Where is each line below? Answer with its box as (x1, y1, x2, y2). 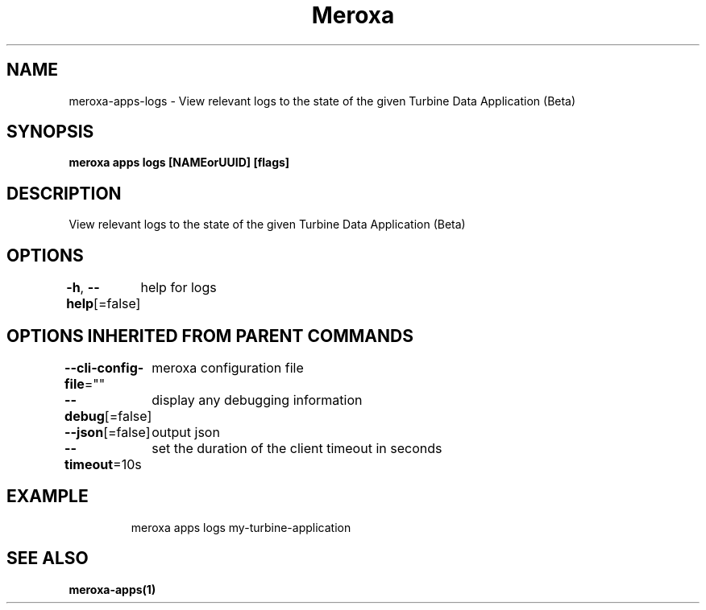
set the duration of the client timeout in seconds (152, 439, 442, 456)
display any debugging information (152, 391, 363, 408)
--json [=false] (64, 423, 151, 440)
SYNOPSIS (6, 122, 94, 142)
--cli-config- (64, 359, 144, 376)
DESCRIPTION (6, 183, 122, 204)
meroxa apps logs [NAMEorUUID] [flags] (69, 155, 290, 170)
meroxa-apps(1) (69, 582, 156, 596)
